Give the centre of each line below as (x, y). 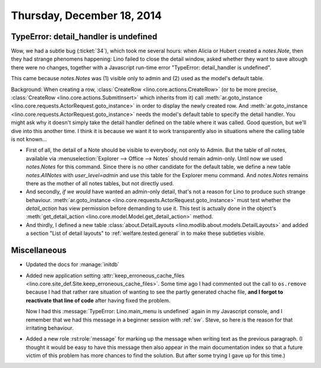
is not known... (29, 139)
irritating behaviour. (50, 328)
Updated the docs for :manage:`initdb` (73, 265)
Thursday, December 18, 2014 (86, 15)
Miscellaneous (39, 251)
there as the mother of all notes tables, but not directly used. (100, 183)
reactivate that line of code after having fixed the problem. (98, 300)
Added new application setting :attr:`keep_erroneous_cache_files (105, 275)
